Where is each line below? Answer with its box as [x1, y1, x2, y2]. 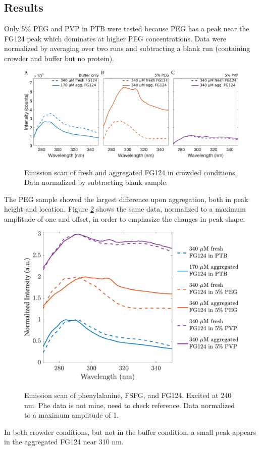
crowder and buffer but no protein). [4, 53, 114, 63]
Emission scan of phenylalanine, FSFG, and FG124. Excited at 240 [24, 389, 232, 400]
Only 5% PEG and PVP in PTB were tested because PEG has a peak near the [4, 23, 249, 34]
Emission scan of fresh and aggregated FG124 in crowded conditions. [24, 167, 237, 177]
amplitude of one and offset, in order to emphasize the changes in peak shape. [4, 214, 245, 224]
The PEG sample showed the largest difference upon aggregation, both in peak [4, 193, 248, 204]
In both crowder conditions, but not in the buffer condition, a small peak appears [4, 426, 256, 437]
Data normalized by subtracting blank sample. [24, 177, 168, 187]
